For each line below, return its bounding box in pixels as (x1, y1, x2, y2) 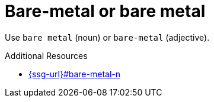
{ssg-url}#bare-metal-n (28, 68, 121, 79)
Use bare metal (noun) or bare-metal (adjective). (5, 32, 210, 42)
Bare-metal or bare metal (5, 1, 206, 21)
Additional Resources (5, 50, 88, 61)
